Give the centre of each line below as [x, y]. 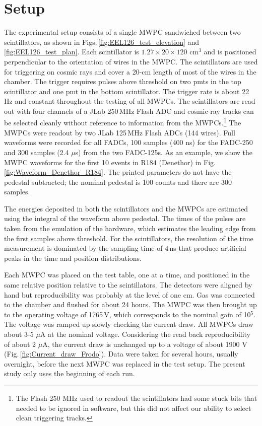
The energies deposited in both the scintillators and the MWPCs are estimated [126, 208]
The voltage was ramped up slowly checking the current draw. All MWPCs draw [129, 324]
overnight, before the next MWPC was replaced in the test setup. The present [125, 363]
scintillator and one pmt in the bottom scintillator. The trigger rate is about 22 [127, 91]
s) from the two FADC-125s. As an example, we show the [164, 152]
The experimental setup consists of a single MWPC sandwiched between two [122, 32]
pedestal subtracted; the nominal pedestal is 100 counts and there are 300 [118, 182]
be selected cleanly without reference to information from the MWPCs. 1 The [123, 122]
